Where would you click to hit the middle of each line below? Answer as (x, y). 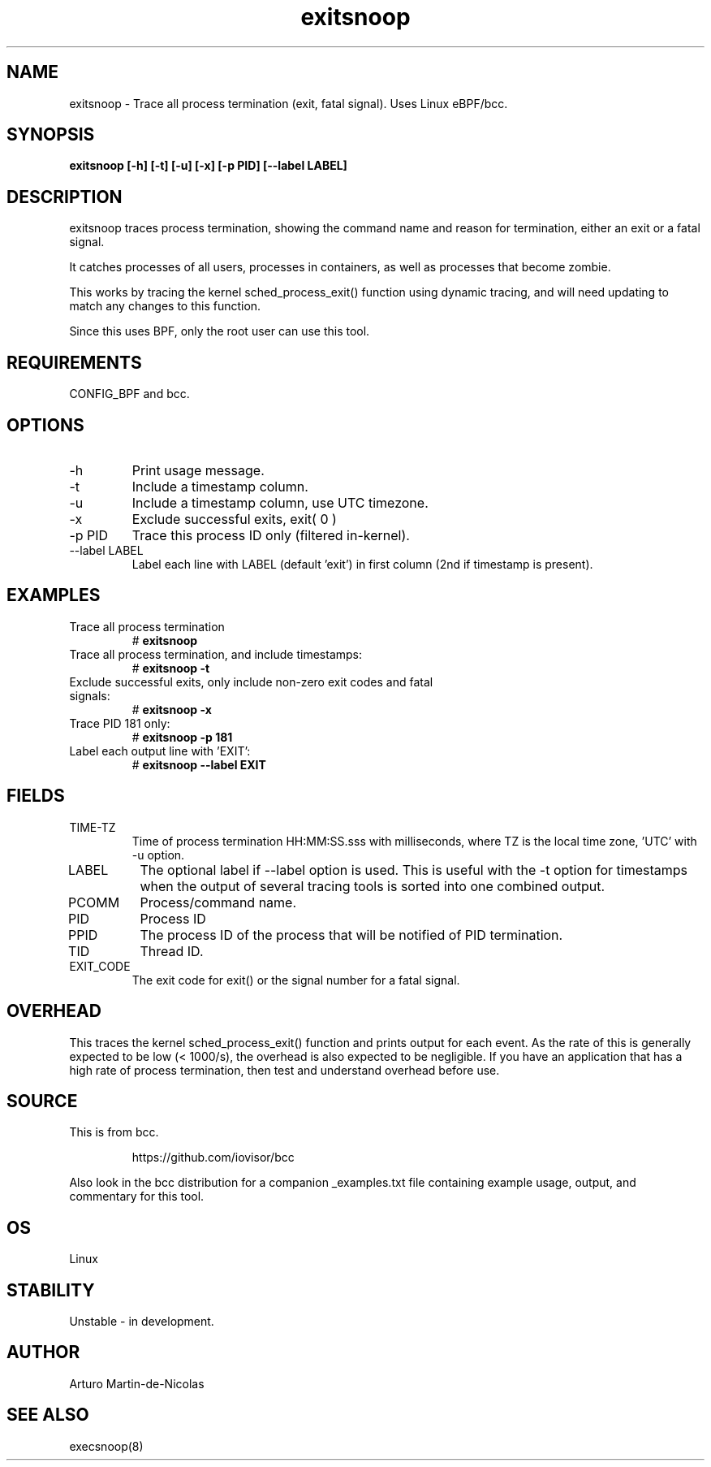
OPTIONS (45, 425)
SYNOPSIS (51, 135)
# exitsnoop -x (172, 709)
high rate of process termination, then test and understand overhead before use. (284, 1070)
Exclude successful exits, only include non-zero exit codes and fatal (251, 682)
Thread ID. (172, 951)
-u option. (158, 855)
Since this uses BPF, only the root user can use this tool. (220, 331)
